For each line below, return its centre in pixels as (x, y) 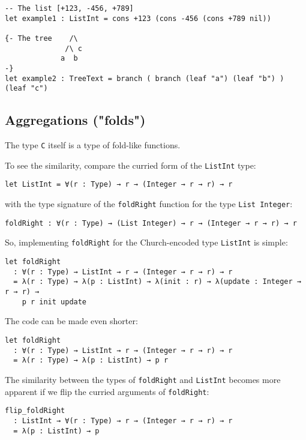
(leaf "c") (26, 89)
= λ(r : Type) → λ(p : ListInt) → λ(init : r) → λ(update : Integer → (157, 282)
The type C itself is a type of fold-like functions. (93, 145)
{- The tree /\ (41, 38)
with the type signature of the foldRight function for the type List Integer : (149, 204)
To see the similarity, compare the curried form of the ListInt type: (130, 165)
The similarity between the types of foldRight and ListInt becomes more (143, 379)
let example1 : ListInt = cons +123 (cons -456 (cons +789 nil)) (138, 18)
